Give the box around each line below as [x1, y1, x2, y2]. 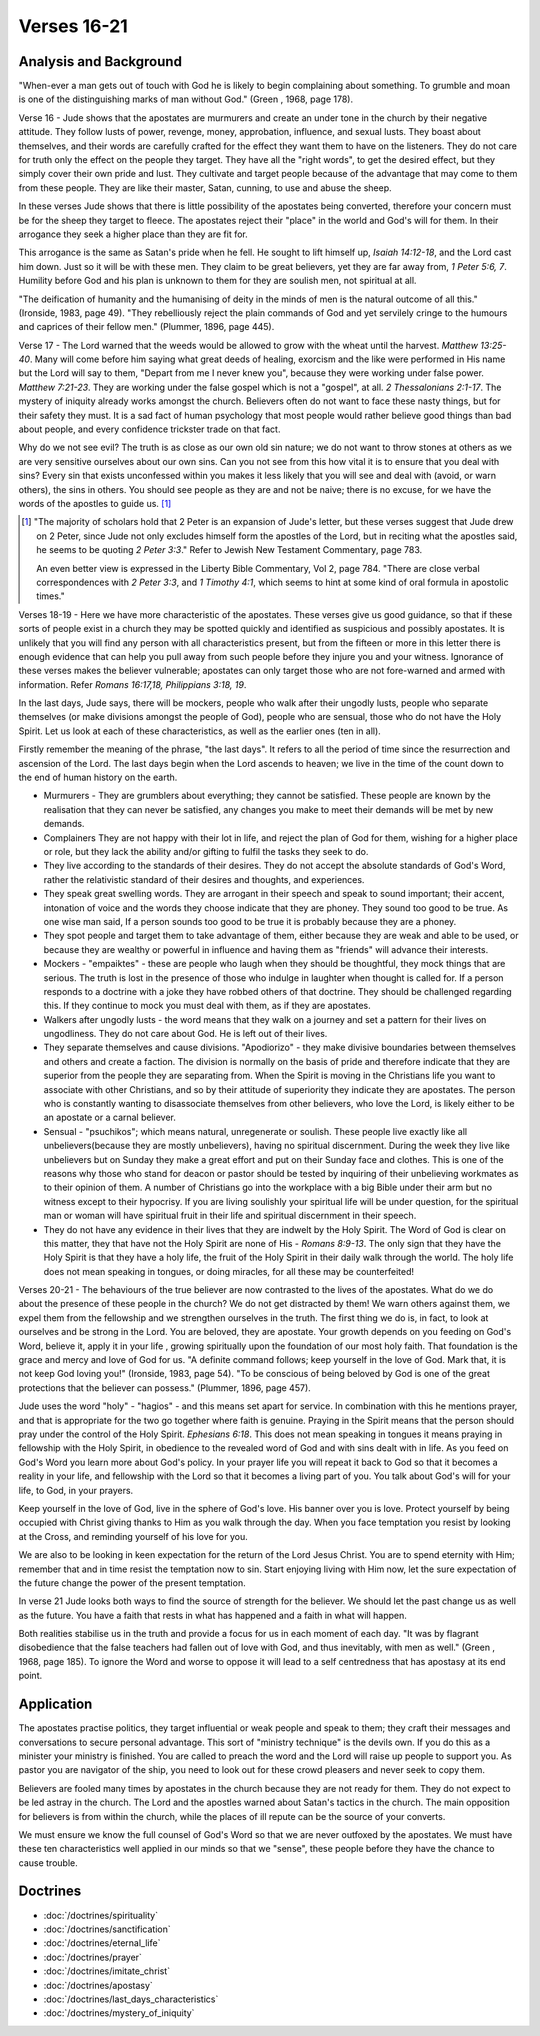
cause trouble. [18, 1856, 79, 1869]
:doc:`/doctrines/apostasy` [43, 1979, 154, 1991]
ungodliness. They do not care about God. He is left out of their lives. [43, 1028, 328, 1040]
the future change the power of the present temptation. [18, 1576, 246, 1589]
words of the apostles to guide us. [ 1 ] [18, 498, 172, 509]
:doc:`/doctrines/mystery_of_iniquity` [43, 2007, 195, 2019]
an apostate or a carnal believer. [43, 1111, 177, 1124]
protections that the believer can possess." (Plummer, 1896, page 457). [18, 1381, 312, 1394]
